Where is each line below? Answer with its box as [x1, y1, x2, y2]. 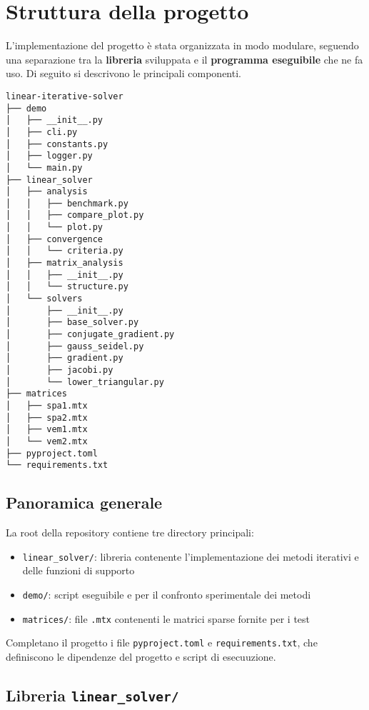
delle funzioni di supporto [22, 563, 135, 578]
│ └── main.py [6, 162, 83, 173]
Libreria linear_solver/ [6, 684, 179, 706]
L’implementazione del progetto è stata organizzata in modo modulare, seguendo [6, 38, 359, 53]
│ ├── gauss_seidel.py [6, 341, 144, 351]
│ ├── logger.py [6, 151, 93, 161]
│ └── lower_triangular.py [6, 376, 164, 387]
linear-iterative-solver [6, 91, 123, 101]
